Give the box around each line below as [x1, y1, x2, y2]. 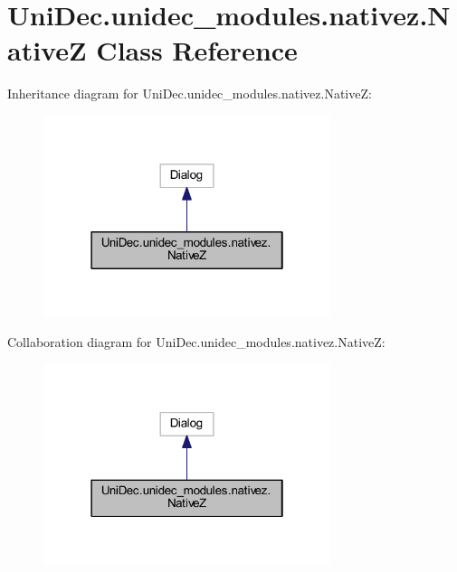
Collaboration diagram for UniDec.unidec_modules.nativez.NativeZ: [7, 333, 386, 352]
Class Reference [96, 32, 298, 69]
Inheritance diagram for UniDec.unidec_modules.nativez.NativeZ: [7, 84, 372, 103]
